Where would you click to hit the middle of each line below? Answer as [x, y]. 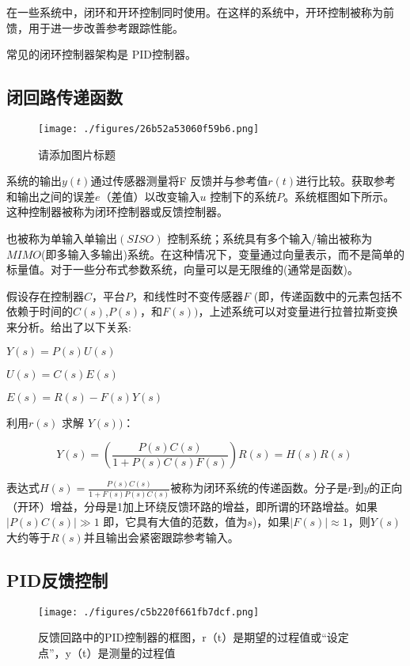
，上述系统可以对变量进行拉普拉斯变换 [298, 311]
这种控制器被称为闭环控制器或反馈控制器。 [117, 212]
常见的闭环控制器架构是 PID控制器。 [101, 54]
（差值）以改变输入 [150, 196]
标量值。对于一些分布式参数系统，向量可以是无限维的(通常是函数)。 [182, 269]
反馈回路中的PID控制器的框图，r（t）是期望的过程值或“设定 [194, 637]
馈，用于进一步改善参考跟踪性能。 [95, 27]
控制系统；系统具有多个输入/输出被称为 [270, 238]
